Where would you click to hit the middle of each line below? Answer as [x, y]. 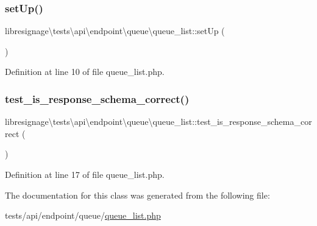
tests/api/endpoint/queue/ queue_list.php [83, 215]
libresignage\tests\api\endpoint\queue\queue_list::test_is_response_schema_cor [158, 122]
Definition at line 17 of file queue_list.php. [85, 174]
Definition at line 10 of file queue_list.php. [85, 72]
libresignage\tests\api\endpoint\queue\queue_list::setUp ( [115, 31]
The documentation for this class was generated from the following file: [137, 195]
